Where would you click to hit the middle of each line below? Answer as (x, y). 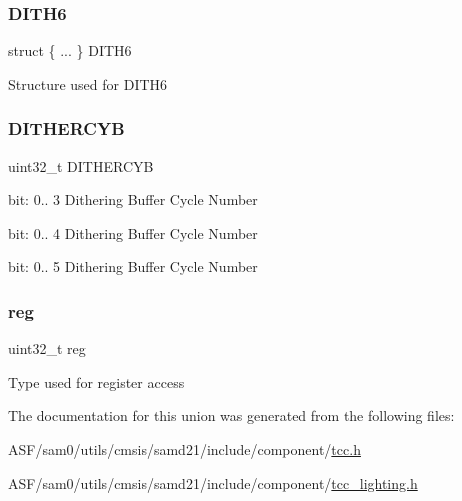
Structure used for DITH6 (88, 83)
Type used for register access (96, 381)
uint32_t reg (47, 348)
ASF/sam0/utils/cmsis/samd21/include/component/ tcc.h (184, 449)
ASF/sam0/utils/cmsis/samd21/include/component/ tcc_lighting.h (213, 482)
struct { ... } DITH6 (70, 50)
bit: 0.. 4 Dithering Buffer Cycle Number (133, 232)
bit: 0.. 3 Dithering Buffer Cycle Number (133, 199)
